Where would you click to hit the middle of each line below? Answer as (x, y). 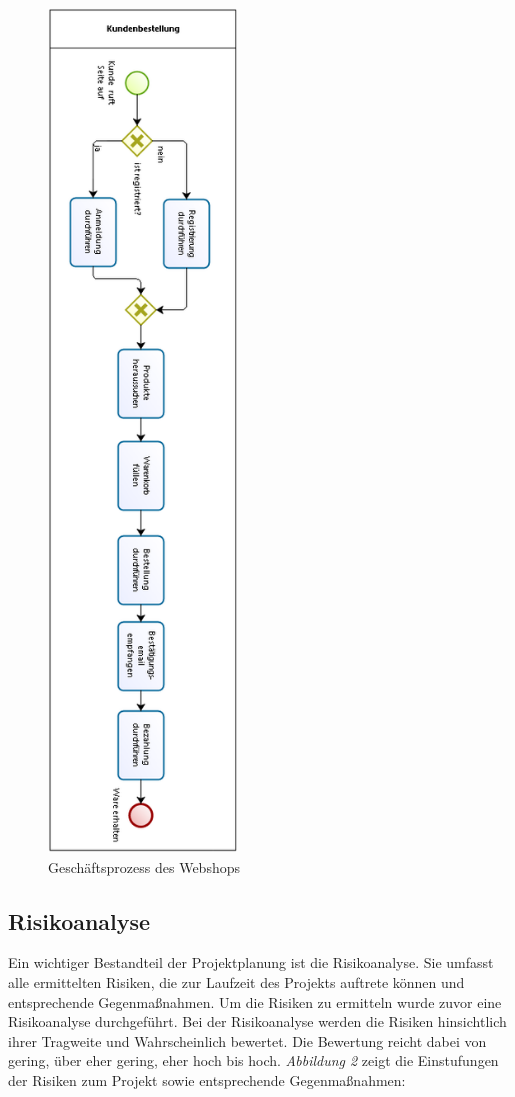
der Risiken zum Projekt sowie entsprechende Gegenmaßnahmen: (207, 1079)
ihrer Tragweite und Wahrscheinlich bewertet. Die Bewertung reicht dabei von (247, 1040)
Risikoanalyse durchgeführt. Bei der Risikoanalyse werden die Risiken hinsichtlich (257, 1021)
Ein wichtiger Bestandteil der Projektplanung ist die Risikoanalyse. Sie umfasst (251, 962)
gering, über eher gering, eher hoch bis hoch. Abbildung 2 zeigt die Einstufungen (253, 1060)
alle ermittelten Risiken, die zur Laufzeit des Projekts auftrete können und (236, 981)
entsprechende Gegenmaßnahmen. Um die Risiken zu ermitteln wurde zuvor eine (255, 1001)
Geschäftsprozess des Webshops (144, 866)
